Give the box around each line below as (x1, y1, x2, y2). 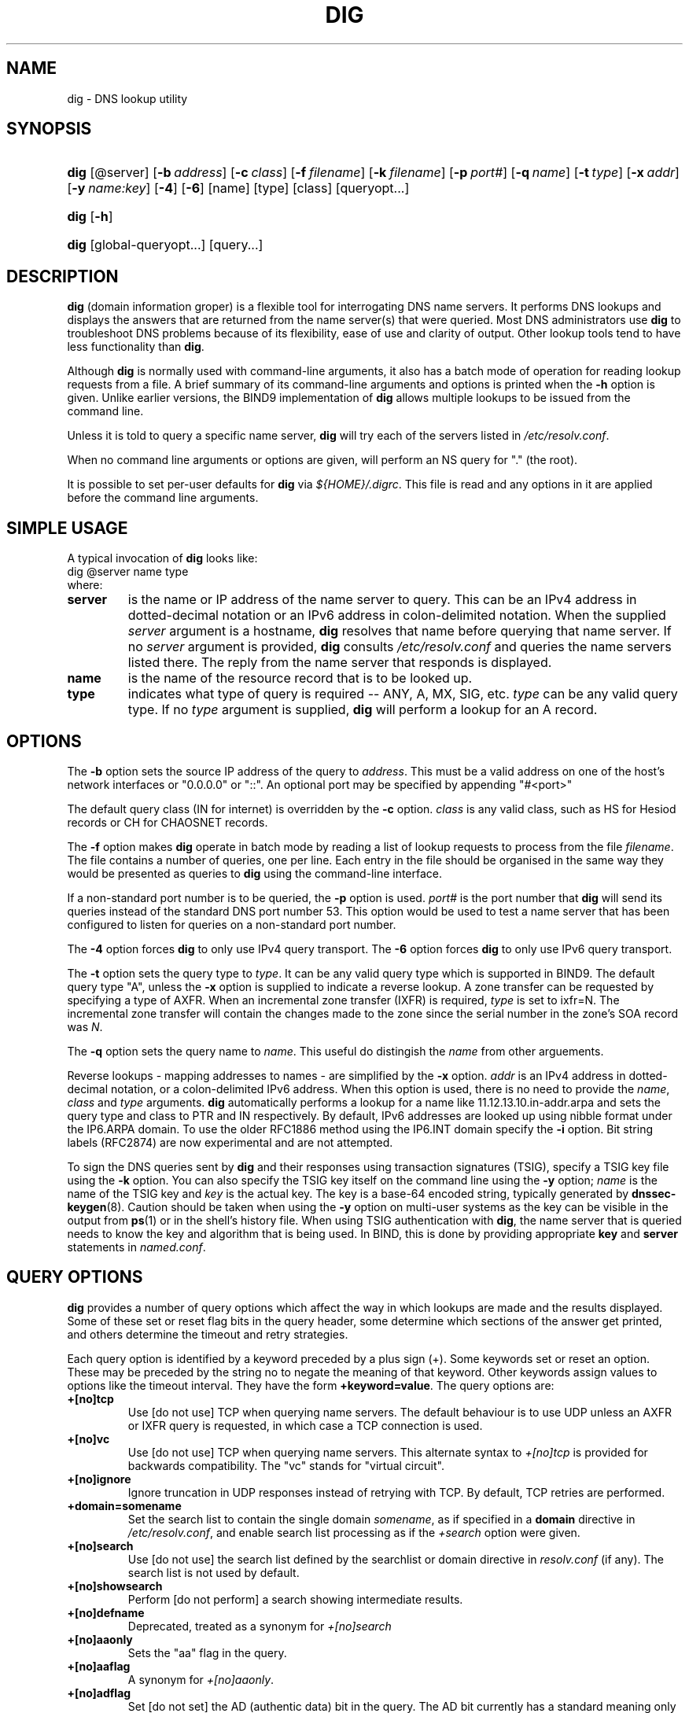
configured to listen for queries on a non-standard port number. (67, 917, 396, 931)
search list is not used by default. (127, 1565, 300, 1579)
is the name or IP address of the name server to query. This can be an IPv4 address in (127, 591, 637, 608)
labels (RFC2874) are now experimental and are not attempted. (67, 1135, 393, 1149)
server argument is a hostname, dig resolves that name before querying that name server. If (127, 623, 672, 639)
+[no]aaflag (67, 1659, 131, 1673)
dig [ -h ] (67, 208, 113, 225)
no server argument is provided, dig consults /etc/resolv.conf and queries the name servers (127, 639, 672, 655)
